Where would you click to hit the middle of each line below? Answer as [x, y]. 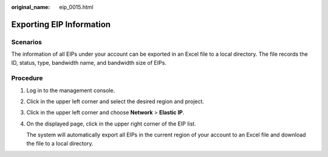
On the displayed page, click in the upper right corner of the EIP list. [111, 124]
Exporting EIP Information [61, 24]
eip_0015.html [76, 7]
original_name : [31, 7]
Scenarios [27, 42]
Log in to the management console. [71, 90]
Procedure [27, 78]
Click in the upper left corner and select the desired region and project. [115, 102]
